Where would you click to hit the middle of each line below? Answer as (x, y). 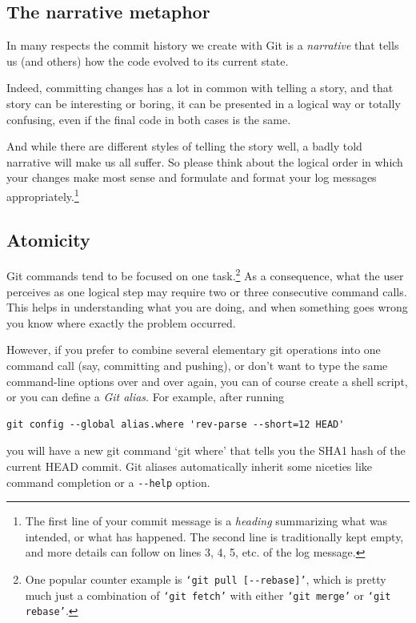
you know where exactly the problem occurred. (121, 322)
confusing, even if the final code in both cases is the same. (149, 119)
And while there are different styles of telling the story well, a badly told (184, 146)
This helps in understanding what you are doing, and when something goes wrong (207, 307)
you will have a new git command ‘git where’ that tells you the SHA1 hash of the (206, 450)
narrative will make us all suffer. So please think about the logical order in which (205, 161)
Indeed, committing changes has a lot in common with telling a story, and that (200, 88)
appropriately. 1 (43, 195)
